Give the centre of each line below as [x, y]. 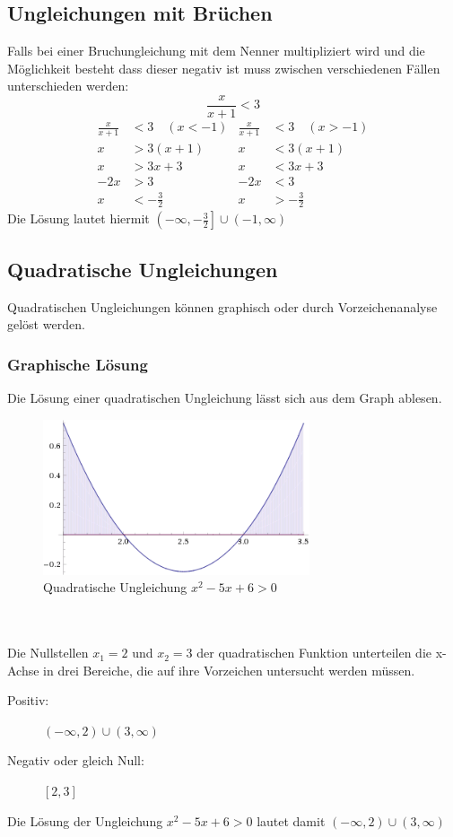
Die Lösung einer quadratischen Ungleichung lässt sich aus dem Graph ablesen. [225, 397]
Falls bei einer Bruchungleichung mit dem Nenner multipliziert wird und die [216, 51]
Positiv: [28, 700]
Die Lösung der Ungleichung [85, 820]
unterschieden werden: [68, 86]
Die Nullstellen [48, 653]
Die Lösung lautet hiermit [78, 218]
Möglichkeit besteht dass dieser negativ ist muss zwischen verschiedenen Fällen [224, 68]
